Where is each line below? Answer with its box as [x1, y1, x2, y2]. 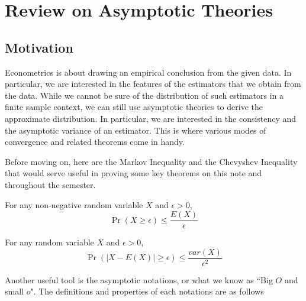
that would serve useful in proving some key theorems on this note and [5, 167, 262, 179]
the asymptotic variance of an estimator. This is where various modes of [5, 124, 266, 136]
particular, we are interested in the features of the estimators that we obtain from [5, 77, 301, 90]
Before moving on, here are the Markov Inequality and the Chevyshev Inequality [5, 155, 298, 167]
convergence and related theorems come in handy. [5, 135, 185, 148]
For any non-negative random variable [5, 198, 143, 211]
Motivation [5, 38, 73, 56]
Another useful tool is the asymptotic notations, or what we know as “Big [5, 273, 273, 286]
